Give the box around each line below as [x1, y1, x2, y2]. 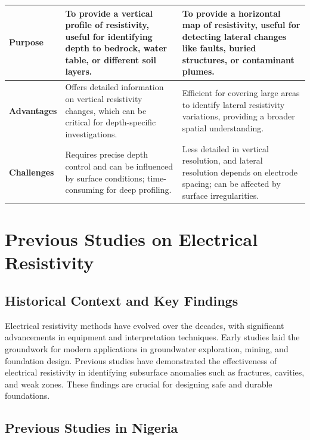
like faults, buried [182, 42, 256, 54]
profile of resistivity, [65, 19, 149, 31]
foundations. [5, 389, 50, 402]
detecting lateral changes [182, 30, 287, 42]
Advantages [9, 104, 57, 116]
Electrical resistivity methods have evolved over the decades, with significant [5, 319, 284, 331]
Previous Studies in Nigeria [5, 419, 178, 437]
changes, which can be [65, 104, 147, 116]
